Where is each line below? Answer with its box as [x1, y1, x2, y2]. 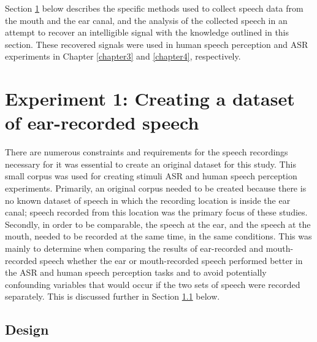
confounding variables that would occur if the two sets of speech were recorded [5, 278, 300, 290]
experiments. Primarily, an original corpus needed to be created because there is [5, 182, 307, 195]
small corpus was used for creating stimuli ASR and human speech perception [5, 169, 297, 182]
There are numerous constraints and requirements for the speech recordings [5, 146, 288, 158]
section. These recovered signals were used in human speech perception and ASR [5, 37, 308, 50]
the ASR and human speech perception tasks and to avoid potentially [5, 266, 267, 279]
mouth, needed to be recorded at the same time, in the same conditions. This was [5, 230, 312, 243]
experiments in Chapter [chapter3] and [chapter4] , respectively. [5, 50, 241, 63]
